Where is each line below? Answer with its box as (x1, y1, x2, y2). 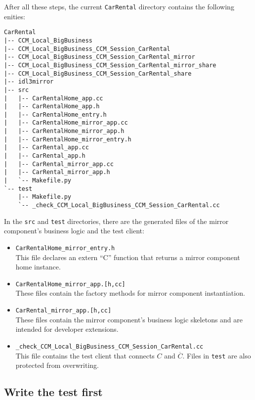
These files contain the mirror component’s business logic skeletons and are (15, 314, 243, 324)
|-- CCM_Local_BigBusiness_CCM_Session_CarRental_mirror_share (4, 61, 216, 69)
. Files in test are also (182, 350, 251, 360)
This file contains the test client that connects (15, 350, 155, 360)
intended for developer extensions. (15, 324, 119, 334)
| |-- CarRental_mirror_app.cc (4, 160, 114, 168)
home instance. (15, 262, 61, 272)
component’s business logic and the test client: (4, 225, 144, 236)
